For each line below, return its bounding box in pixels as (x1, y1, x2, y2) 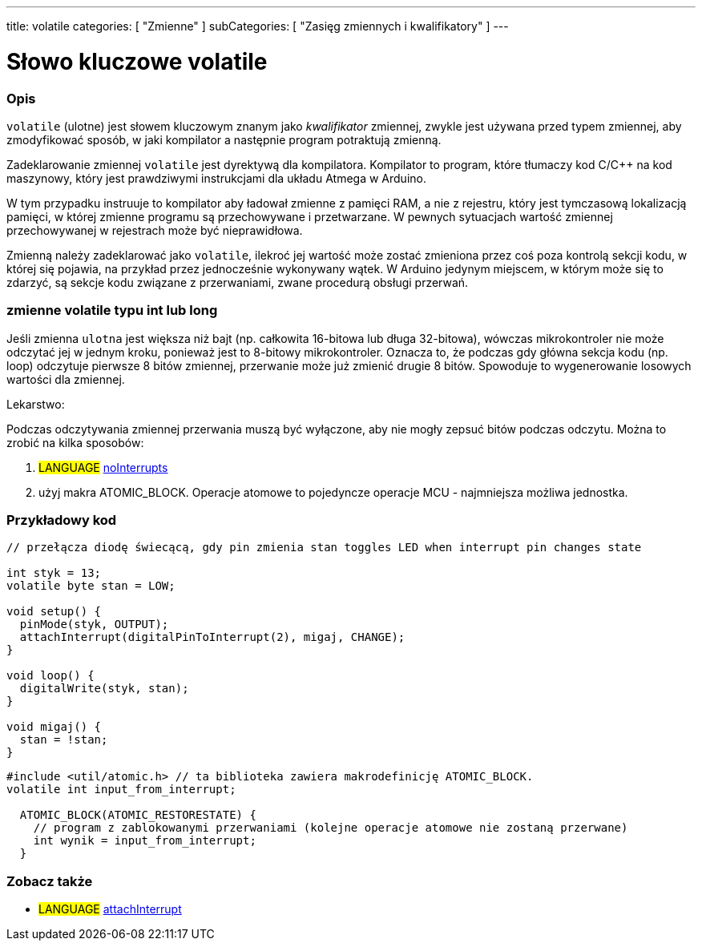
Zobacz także (6, 872, 93, 889)
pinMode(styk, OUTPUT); (19, 618, 169, 631)
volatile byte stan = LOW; (6, 579, 175, 593)
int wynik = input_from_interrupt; (33, 834, 256, 848)
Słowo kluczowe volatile (6, 47, 268, 75)
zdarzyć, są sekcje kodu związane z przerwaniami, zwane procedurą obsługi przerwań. (6, 275, 469, 289)
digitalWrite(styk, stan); (19, 682, 189, 695)
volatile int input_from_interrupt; (6, 783, 236, 796)
